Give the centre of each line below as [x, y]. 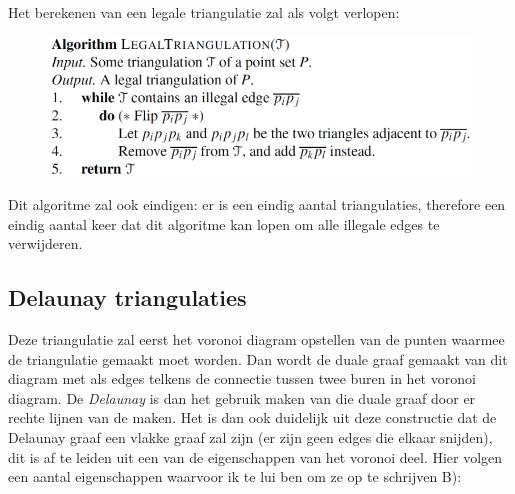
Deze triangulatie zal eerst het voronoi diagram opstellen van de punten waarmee [256, 338]
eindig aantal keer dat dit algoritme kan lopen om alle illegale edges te [224, 223]
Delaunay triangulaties [127, 297]
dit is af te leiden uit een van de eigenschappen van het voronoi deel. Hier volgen [255, 456]
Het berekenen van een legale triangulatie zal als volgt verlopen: [204, 12]
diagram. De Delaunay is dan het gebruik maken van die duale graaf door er [242, 397]
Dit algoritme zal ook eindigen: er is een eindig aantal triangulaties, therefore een [257, 204]
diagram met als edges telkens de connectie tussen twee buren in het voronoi [242, 378]
